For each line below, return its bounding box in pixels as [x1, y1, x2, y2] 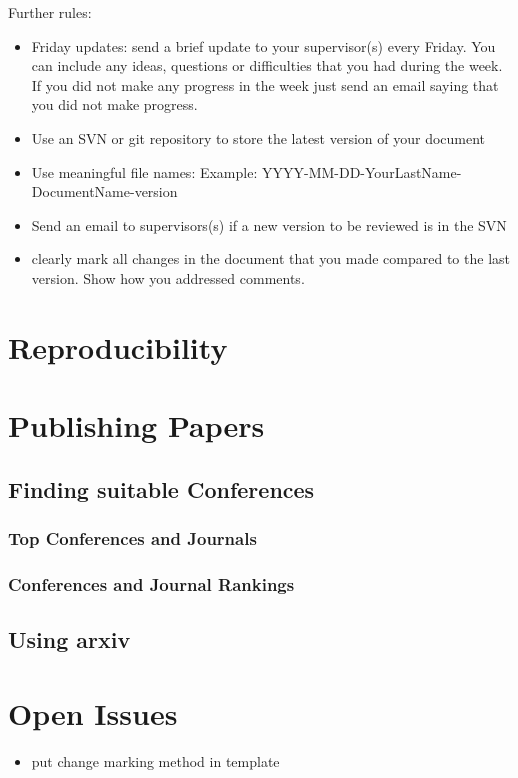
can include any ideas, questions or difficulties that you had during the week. [31, 55, 503, 76]
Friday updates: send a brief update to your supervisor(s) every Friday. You [31, 35, 496, 56]
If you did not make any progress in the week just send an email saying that [31, 74, 499, 95]
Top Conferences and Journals [8, 525, 257, 550]
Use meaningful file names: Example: [31, 161, 258, 182]
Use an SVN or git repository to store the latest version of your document [31, 127, 486, 148]
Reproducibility [8, 326, 228, 367]
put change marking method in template [31, 750, 280, 771]
